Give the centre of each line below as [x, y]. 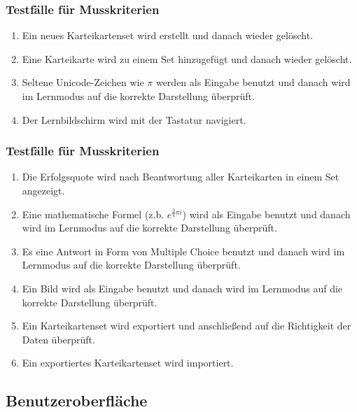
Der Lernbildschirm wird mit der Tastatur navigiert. [134, 119]
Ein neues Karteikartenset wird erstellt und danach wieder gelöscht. [168, 35]
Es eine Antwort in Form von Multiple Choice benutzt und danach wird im [183, 251]
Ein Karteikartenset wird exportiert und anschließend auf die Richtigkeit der [187, 326]
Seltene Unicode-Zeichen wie [83, 82]
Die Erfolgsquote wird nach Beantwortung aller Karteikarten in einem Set [181, 177]
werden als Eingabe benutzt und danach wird [253, 82]
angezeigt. [43, 190]
